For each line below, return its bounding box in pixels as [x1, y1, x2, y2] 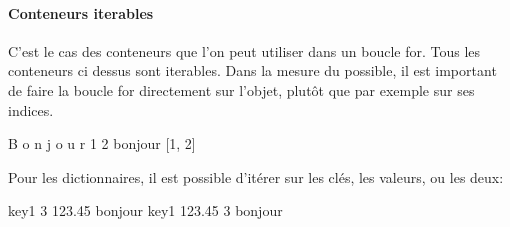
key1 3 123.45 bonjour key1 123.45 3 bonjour [8, 200, 283, 221]
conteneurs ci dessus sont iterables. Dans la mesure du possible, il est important [8, 60, 497, 81]
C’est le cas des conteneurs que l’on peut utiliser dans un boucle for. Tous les [8, 40, 481, 61]
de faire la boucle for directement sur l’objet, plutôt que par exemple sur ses [8, 79, 475, 100]
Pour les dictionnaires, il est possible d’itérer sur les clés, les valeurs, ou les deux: [8, 166, 504, 187]
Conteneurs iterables [8, 2, 154, 23]
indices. [8, 99, 54, 120]
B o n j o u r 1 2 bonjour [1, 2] [8, 133, 196, 154]
